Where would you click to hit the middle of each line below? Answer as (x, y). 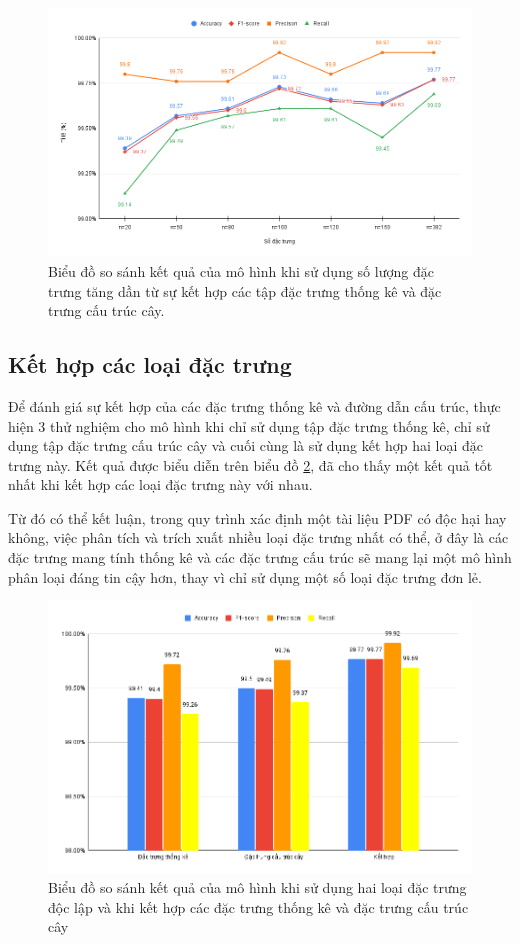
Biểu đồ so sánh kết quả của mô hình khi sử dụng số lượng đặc (241, 270)
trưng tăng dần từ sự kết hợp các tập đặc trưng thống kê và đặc (245, 290)
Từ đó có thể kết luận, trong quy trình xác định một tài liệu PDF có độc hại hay (257, 517)
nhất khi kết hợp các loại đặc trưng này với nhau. (160, 484)
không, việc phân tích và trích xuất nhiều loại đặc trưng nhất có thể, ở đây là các (258, 537)
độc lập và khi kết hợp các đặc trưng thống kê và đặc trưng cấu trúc (258, 906)
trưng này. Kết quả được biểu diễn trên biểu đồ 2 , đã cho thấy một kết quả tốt (250, 464)
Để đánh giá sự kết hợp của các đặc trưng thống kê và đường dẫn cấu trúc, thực (254, 405)
